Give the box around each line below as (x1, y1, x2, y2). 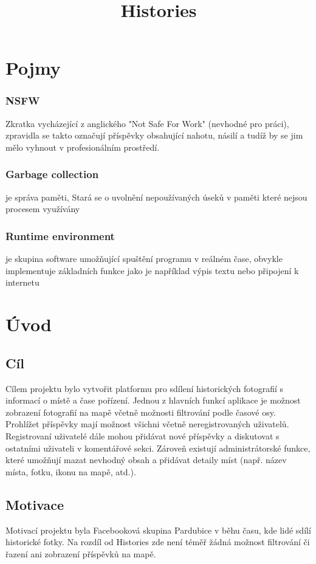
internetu (5, 276, 39, 289)
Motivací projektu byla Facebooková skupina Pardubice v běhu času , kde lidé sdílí (5, 523, 311, 536)
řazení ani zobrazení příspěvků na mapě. (5, 547, 156, 560)
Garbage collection (5, 167, 99, 182)
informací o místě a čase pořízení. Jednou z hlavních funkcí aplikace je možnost (5, 394, 301, 407)
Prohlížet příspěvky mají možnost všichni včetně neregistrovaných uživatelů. (5, 418, 289, 430)
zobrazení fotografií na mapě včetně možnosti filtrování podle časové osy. (5, 405, 276, 418)
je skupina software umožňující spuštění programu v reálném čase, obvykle (5, 252, 283, 265)
